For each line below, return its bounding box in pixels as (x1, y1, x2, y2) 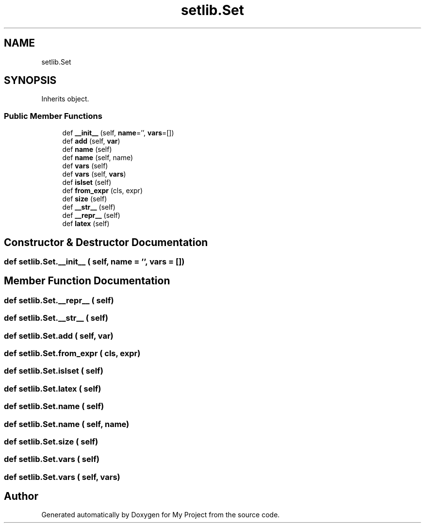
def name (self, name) (62, 153, 133, 162)
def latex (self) (62, 219, 110, 228)
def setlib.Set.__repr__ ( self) (4, 295, 114, 305)
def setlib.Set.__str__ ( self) (4, 313, 108, 323)
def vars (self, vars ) (62, 170, 126, 179)
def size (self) (62, 195, 107, 203)
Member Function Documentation (4, 275, 170, 287)
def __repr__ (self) (62, 211, 120, 220)
